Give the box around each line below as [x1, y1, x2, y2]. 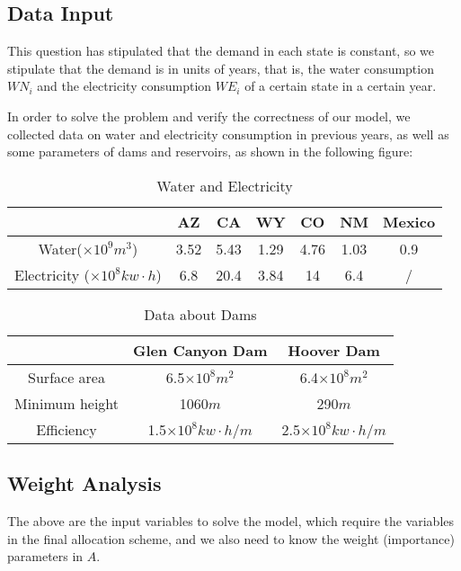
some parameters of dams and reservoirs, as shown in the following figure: [7, 142, 413, 161]
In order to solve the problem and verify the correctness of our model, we [7, 106, 411, 125]
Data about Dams [144, 303, 257, 325]
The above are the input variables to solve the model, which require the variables [7, 511, 455, 530]
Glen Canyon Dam [133, 339, 268, 361]
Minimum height [14, 392, 120, 414]
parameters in [7, 547, 84, 566]
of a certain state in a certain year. [244, 76, 437, 95]
